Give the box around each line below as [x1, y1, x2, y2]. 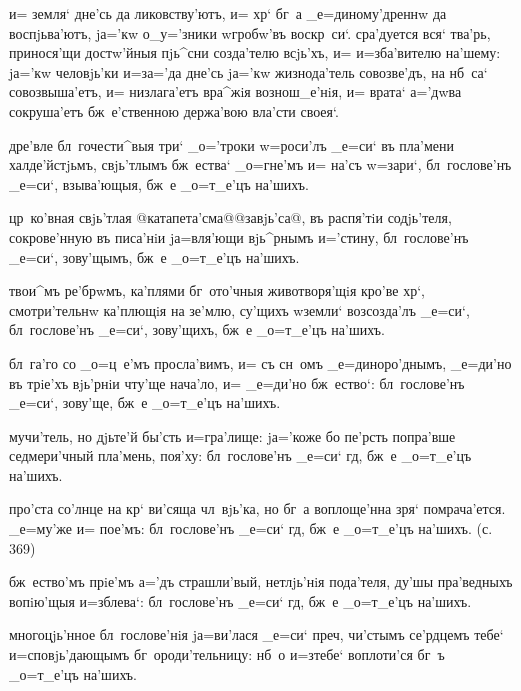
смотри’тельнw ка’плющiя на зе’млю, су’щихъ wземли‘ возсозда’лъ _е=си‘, [9, 299, 470, 320]
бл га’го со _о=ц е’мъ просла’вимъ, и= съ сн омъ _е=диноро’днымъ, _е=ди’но [9, 352, 512, 373]
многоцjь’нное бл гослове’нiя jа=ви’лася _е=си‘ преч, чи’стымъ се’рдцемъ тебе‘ [9, 624, 504, 645]
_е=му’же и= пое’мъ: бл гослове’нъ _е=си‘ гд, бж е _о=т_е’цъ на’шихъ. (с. [9, 518, 493, 539]
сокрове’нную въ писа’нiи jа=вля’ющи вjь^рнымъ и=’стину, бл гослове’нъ [9, 226, 469, 247]
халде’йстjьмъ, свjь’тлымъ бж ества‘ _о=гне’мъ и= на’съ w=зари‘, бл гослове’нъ [9, 154, 512, 175]
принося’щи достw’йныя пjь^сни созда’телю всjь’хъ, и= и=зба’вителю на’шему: [9, 42, 501, 63]
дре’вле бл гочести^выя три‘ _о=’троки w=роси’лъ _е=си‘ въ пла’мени [9, 134, 455, 155]
